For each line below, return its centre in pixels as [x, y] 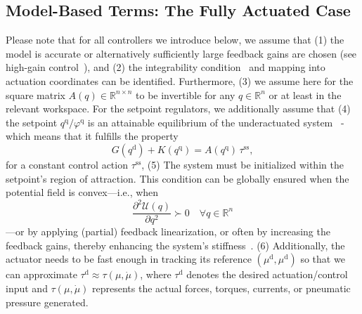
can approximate [41, 274]
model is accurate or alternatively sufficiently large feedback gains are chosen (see [181, 53]
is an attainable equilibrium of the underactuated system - [216, 122]
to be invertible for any [186, 94]
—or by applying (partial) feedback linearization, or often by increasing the [168, 231]
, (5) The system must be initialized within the [243, 164]
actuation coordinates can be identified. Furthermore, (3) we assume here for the [180, 80]
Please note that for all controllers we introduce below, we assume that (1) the [175, 40]
